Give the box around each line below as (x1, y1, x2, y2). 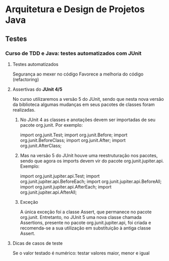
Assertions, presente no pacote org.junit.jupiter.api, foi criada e (20, 219, 151, 226)
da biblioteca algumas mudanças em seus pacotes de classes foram (12, 101, 155, 107)
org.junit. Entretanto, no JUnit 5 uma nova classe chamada (20, 214, 142, 220)
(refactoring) (12, 76, 39, 82)
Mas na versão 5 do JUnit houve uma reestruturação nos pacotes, (20, 152, 158, 158)
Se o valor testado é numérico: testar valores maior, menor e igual (12, 250, 150, 256)
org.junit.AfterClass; (20, 142, 62, 148)
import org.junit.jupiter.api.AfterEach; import (20, 183, 112, 190)
